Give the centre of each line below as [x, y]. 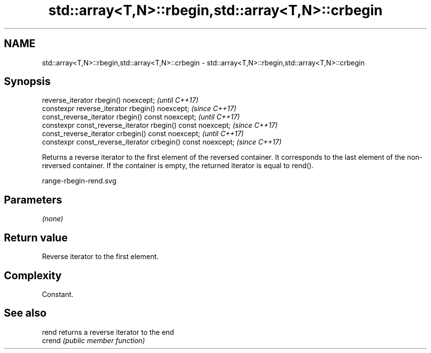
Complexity [33, 275]
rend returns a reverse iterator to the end [108, 332]
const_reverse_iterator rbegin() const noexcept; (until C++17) [141, 117]
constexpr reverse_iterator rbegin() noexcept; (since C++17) [139, 109]
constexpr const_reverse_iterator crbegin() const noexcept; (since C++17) [162, 142]
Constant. [58, 294]
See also [25, 313]
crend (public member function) [93, 340]
